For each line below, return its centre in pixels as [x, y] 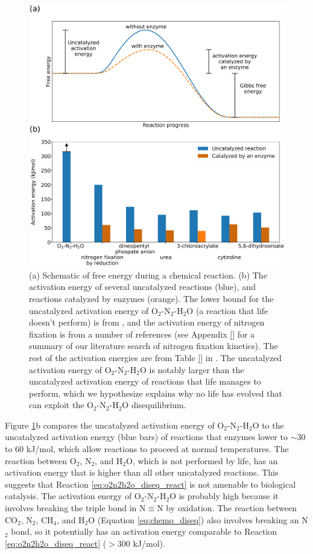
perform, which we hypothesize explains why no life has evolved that [156, 393]
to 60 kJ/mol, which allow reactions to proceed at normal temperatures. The [147, 449]
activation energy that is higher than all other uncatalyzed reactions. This [142, 472]
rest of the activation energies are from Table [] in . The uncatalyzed [156, 357]
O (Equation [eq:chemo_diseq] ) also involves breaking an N [198, 519]
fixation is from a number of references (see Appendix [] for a [142, 334]
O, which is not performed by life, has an [202, 460]
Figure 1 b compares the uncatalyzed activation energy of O [115, 425]
